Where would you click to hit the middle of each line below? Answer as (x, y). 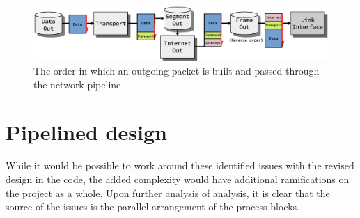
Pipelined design (86, 132)
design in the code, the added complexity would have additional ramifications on (178, 179)
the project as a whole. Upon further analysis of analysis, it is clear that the (168, 193)
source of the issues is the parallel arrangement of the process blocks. (152, 207)
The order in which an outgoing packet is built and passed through (177, 71)
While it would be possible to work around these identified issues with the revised (180, 165)
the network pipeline (77, 84)
